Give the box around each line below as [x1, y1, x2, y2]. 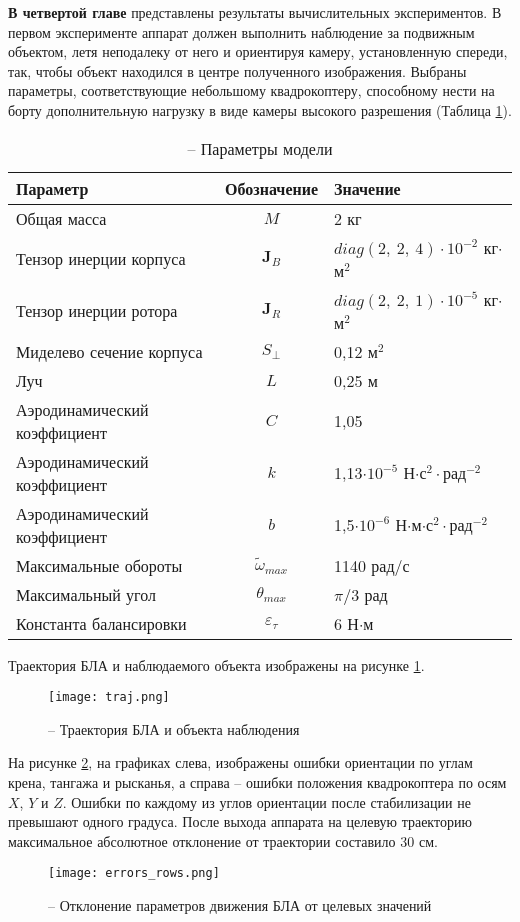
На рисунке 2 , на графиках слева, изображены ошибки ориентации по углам [8, 752, 473, 773]
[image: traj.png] [48, 690, 170, 705]
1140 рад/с [334, 553, 410, 577]
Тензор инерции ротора [16, 299, 178, 323]
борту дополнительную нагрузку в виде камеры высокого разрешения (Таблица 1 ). [8, 99, 512, 120]
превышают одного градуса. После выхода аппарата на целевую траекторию [8, 811, 472, 832]
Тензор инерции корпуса [16, 247, 186, 271]
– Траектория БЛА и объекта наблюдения [48, 718, 300, 739]
